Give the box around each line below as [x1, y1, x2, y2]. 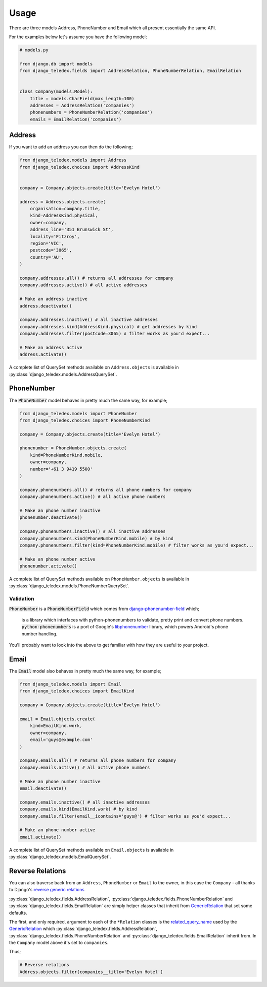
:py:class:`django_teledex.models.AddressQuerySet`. [9, 371, 117, 377]
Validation [9, 595, 35, 602]
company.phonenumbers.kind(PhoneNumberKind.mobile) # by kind [19, 536, 174, 541]
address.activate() [19, 352, 67, 357]
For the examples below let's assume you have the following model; [9, 34, 147, 40]
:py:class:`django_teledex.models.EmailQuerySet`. [9, 854, 111, 860]
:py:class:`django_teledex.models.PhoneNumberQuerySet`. [9, 583, 130, 589]
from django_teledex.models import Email [19, 681, 122, 687]
